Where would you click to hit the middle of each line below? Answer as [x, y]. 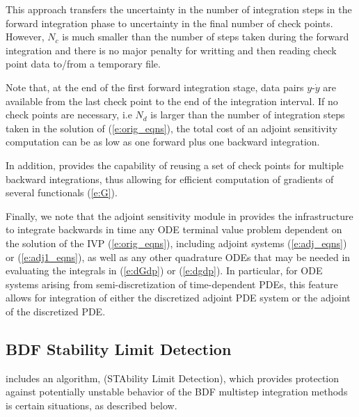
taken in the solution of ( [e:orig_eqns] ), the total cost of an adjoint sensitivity [171, 128]
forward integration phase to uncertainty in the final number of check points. [169, 23]
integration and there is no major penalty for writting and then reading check [171, 50]
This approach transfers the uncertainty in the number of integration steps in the [179, 9]
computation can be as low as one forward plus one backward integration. [163, 142]
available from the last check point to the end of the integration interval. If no [172, 101]
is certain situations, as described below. [91, 405]
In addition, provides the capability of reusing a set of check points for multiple [175, 165]
